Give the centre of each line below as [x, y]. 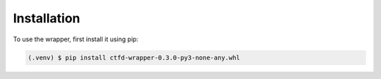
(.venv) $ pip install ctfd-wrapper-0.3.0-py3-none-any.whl [134, 57]
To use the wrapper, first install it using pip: [76, 39]
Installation [47, 18]
